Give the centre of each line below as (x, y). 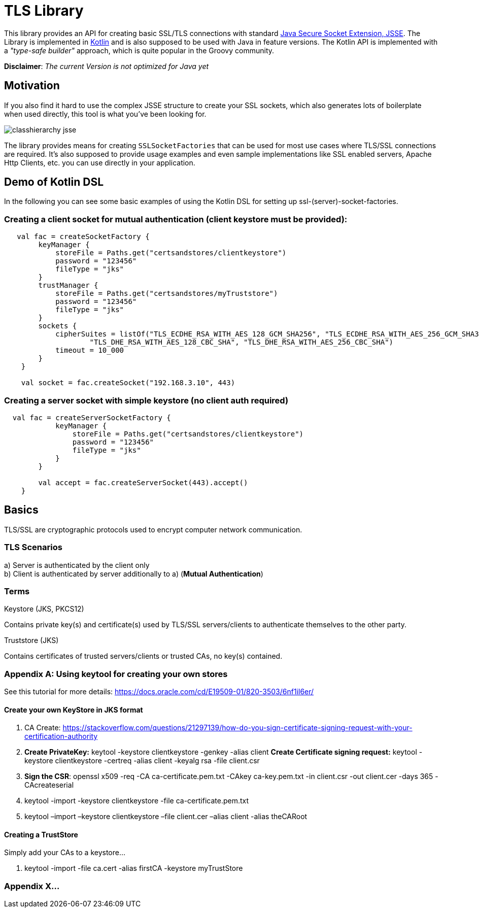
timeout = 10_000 (90, 350)
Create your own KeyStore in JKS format (74, 710)
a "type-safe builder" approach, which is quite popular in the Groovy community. (139, 50)
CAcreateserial (49, 785)
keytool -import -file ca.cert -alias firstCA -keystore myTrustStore (134, 868)
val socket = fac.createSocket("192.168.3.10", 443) (128, 383)
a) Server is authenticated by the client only (77, 565)
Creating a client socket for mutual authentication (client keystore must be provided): (176, 219)
